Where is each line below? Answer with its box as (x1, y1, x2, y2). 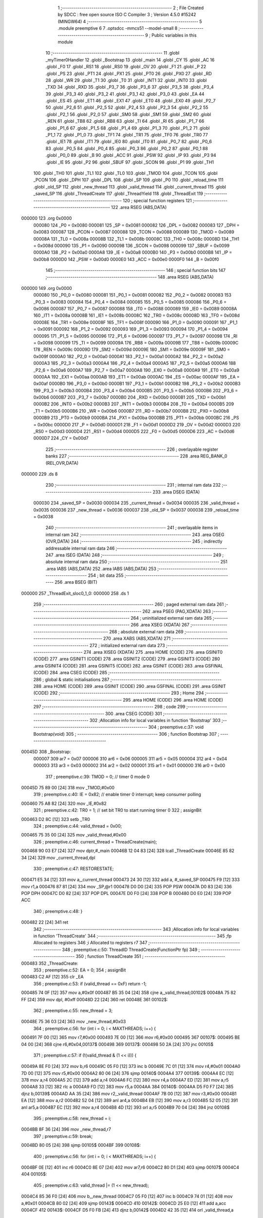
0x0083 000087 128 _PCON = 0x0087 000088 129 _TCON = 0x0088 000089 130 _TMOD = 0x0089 (33, 229, 235, 235)
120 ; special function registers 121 (122, 197, 192, 203)
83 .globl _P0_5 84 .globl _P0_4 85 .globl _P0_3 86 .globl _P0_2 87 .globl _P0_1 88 (45, 145, 208, 151)
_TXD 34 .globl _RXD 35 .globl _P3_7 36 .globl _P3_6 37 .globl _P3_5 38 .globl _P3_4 (45, 84, 214, 90)
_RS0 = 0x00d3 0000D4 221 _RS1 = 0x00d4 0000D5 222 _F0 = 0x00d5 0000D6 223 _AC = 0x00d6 (33, 429, 235, 435)
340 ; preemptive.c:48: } (33, 908, 83, 914)
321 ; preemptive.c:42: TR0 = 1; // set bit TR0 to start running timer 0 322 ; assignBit (33, 807, 202, 813)
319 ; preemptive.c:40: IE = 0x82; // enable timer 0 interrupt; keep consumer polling (33, 792, 202, 798)
